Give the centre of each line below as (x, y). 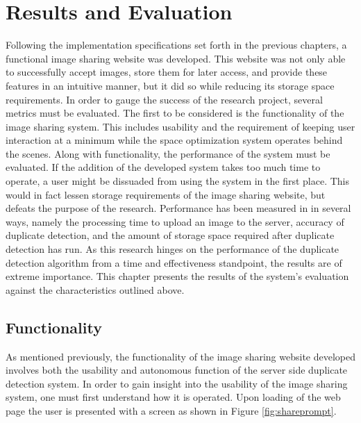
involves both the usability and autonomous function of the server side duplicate (177, 370)
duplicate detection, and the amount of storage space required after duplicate (170, 235)
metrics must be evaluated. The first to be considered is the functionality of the (175, 113)
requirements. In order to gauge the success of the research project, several (164, 99)
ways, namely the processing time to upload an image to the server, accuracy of (175, 221)
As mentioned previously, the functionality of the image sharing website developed (181, 356)
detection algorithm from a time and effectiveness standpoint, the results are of (174, 262)
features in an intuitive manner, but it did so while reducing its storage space (170, 85)
